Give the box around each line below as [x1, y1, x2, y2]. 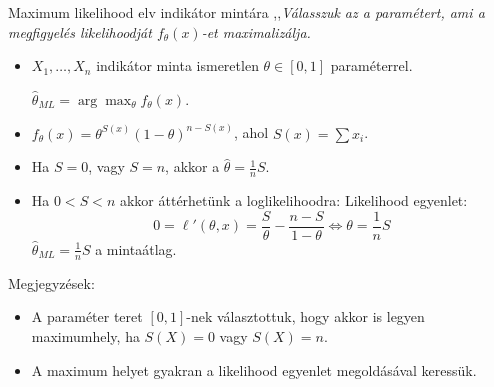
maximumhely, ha [31, 325, 140, 346]
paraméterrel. [330, 55, 413, 76]
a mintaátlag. [95, 238, 177, 259]
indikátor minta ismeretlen [96, 55, 259, 76]
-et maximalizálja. [201, 21, 311, 42]
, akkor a [165, 156, 220, 177]
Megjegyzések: [8, 272, 95, 293]
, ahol [233, 122, 269, 143]
